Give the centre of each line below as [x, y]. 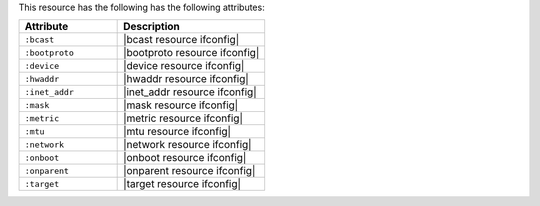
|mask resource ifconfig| [181, 105]
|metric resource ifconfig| [183, 118]
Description [151, 27]
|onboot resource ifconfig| [185, 158]
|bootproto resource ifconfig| [191, 53]
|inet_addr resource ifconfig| [190, 92]
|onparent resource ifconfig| [189, 171]
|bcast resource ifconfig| [181, 40]
